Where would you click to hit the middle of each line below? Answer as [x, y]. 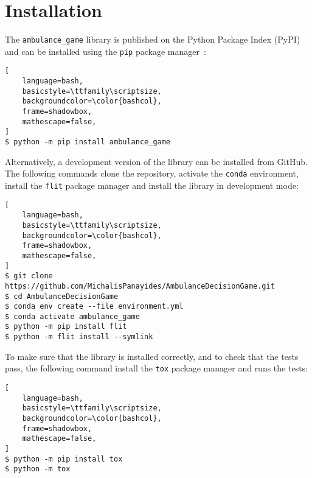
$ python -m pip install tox [64, 459]
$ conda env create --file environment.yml [94, 307]
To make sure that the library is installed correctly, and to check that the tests [152, 356]
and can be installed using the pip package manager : [106, 51]
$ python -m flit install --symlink [79, 337]
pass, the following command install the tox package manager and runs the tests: [157, 368]
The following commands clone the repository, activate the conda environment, [152, 173]
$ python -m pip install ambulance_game [88, 142]
